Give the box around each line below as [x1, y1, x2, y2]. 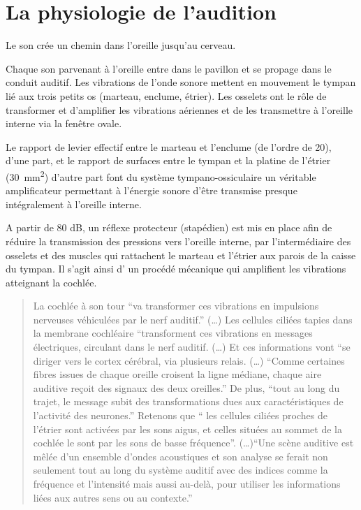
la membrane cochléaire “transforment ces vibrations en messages [33, 326, 313, 340]
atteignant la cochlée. [6, 275, 97, 289]
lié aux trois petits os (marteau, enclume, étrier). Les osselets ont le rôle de [6, 88, 327, 103]
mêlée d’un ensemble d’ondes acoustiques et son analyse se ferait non [33, 449, 328, 463]
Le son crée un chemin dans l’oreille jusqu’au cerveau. [6, 38, 236, 52]
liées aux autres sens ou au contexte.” [33, 490, 193, 504]
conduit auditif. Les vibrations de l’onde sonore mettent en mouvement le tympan [6, 75, 356, 89]
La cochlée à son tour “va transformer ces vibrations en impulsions [33, 298, 319, 313]
